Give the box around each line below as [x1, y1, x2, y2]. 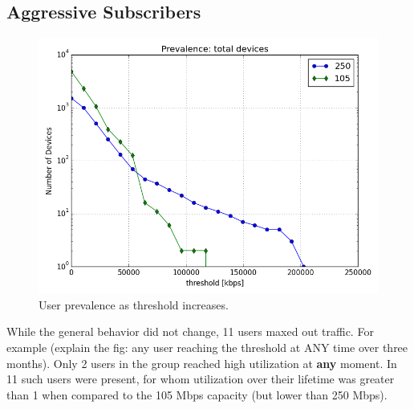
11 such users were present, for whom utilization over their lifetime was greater [6, 370, 395, 387]
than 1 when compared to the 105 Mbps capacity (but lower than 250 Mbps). [6, 386, 388, 403]
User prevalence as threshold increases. [39, 296, 229, 313]
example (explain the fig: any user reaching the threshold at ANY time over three [6, 338, 408, 355]
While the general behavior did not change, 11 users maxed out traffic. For [6, 323, 374, 340]
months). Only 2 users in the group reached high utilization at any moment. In [6, 354, 397, 371]
